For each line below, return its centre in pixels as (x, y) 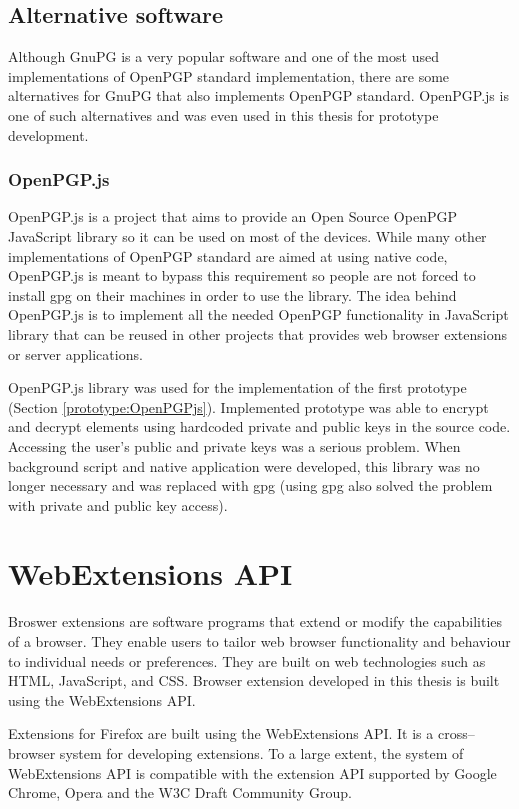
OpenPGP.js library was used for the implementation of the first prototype (237, 387)
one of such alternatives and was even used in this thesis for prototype (223, 114)
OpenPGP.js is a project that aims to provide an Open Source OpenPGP (232, 216)
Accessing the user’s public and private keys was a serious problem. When (234, 445)
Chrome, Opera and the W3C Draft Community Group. (180, 792)
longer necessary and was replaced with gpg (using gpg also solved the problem (250, 485)
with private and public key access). (118, 504)
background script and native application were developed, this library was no (244, 465)
